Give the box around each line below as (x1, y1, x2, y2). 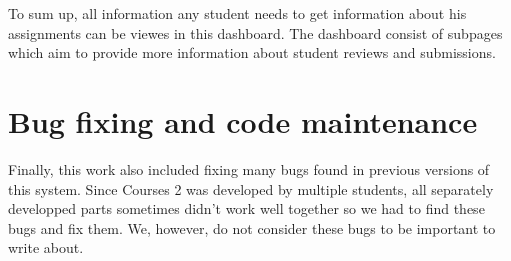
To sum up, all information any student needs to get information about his (8, 3, 467, 23)
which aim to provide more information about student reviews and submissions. (8, 42, 496, 63)
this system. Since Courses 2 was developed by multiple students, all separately (8, 178, 494, 199)
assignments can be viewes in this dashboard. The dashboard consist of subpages (8, 22, 503, 43)
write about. (8, 237, 84, 258)
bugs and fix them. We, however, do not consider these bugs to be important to (8, 217, 496, 238)
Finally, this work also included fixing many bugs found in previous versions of (8, 158, 490, 179)
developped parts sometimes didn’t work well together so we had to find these (8, 198, 485, 219)
